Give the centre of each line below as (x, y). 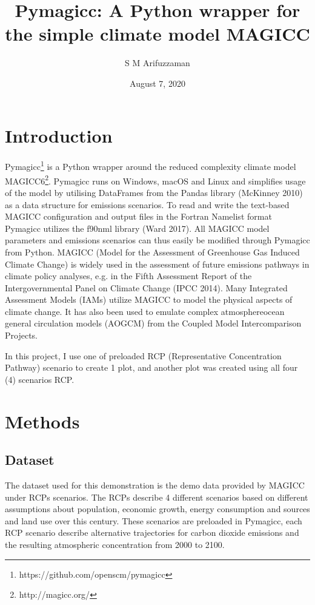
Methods (42, 421)
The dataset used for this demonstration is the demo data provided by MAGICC (155, 485)
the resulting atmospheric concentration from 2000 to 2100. (115, 544)
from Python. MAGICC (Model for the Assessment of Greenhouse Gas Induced (152, 252)
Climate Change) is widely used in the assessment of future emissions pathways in (157, 264)
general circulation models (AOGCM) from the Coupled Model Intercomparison (153, 323)
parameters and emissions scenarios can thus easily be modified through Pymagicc (157, 240)
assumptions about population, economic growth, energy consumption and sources (157, 509)
